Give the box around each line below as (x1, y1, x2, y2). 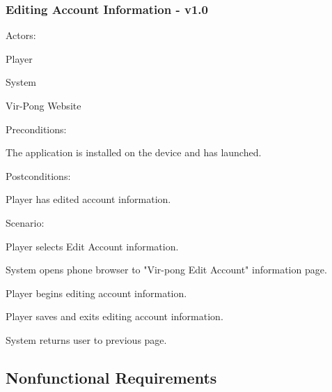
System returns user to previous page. (6, 332, 167, 347)
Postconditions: (6, 168, 71, 183)
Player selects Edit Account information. (6, 239, 179, 253)
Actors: (6, 28, 36, 43)
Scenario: (6, 215, 45, 229)
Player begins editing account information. (6, 285, 187, 300)
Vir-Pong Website (6, 98, 81, 112)
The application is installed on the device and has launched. (6, 145, 262, 160)
